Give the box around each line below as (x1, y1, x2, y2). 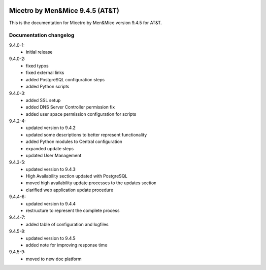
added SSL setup (26, 97, 61, 103)
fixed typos (26, 63, 49, 68)
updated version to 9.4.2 (26, 125, 76, 131)
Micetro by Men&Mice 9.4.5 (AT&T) (9, 6, 119, 15)
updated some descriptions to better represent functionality (26, 132, 147, 137)
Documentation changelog (9, 32, 74, 39)
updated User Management (26, 152, 82, 158)
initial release (26, 49, 53, 55)
